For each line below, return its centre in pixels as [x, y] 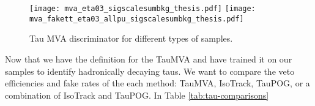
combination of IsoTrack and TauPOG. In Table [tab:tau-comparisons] [137, 95]
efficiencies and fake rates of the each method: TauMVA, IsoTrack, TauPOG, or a [157, 83]
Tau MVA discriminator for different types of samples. [131, 38]
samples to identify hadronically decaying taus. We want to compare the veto [150, 71]
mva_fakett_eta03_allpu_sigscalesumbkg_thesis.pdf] [137, 19]
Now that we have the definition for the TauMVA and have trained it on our [149, 59]
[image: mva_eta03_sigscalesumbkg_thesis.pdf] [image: [143, 9]
